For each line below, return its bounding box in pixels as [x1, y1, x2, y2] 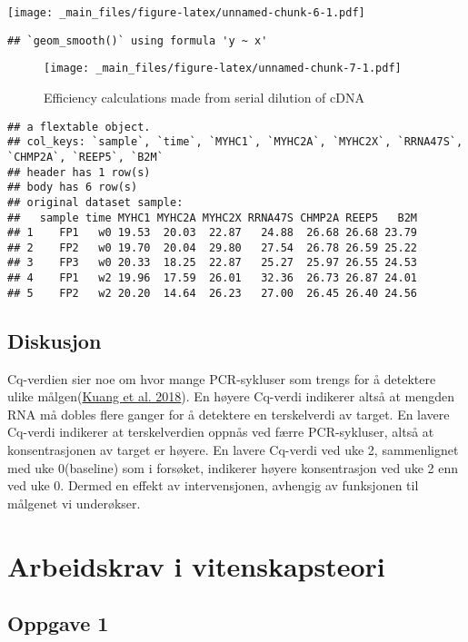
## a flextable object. [7, 120, 151, 133]
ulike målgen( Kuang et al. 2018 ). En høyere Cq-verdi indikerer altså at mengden [7, 387, 455, 406]
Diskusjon [7, 326, 102, 354]
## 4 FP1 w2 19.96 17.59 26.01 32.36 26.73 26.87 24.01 [7, 272, 418, 285]
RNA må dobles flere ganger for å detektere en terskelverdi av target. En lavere [7, 404, 450, 423]
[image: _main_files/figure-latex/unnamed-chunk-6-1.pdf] [7, 6, 365, 19]
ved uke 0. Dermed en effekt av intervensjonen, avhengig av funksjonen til [7, 476, 419, 495]
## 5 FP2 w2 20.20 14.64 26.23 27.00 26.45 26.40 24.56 [7, 286, 418, 300]
